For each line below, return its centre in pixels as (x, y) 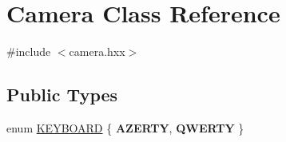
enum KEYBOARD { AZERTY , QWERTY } (125, 127)
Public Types (62, 95)
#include (29, 51)
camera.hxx (97, 51)
